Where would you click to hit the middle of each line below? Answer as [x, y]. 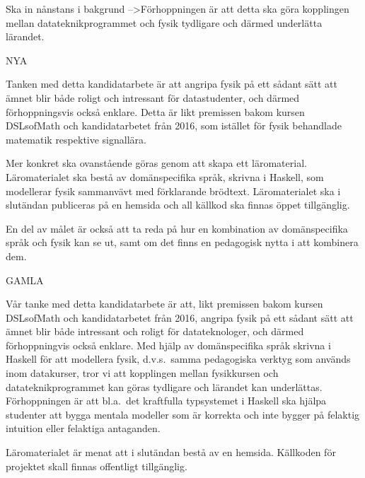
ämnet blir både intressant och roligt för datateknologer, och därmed [155, 331]
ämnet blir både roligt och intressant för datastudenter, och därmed [153, 97]
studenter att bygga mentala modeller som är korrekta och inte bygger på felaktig [183, 414]
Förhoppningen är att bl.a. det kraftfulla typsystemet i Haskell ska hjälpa [166, 401]
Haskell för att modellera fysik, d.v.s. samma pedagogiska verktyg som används [178, 359]
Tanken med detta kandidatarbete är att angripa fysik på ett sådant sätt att [172, 84]
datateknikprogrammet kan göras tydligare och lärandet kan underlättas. [164, 386]
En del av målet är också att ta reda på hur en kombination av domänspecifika [177, 228]
